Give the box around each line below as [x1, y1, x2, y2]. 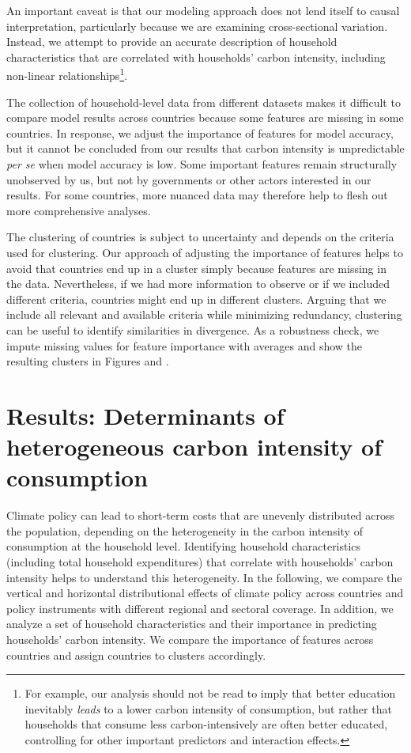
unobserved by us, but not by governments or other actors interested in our [6, 171, 371, 187]
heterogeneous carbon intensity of [6, 430, 382, 463]
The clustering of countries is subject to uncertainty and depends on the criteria [6, 229, 394, 245]
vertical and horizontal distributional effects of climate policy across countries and [6, 585, 404, 601]
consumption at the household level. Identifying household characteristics [6, 538, 361, 554]
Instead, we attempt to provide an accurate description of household [6, 33, 337, 50]
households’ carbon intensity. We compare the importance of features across [6, 630, 374, 647]
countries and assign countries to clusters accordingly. [6, 646, 266, 663]
